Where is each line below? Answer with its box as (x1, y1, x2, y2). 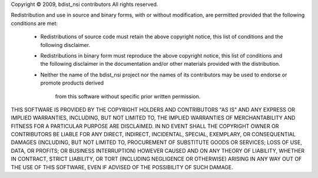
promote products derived (40, 79, 104, 86)
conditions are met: (11, 19, 58, 26)
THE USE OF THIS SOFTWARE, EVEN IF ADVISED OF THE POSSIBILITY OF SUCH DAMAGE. (11, 163, 234, 170)
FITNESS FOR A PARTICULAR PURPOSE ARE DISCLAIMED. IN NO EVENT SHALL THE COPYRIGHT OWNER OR (11, 122, 279, 129)
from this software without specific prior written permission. (55, 93, 201, 100)
